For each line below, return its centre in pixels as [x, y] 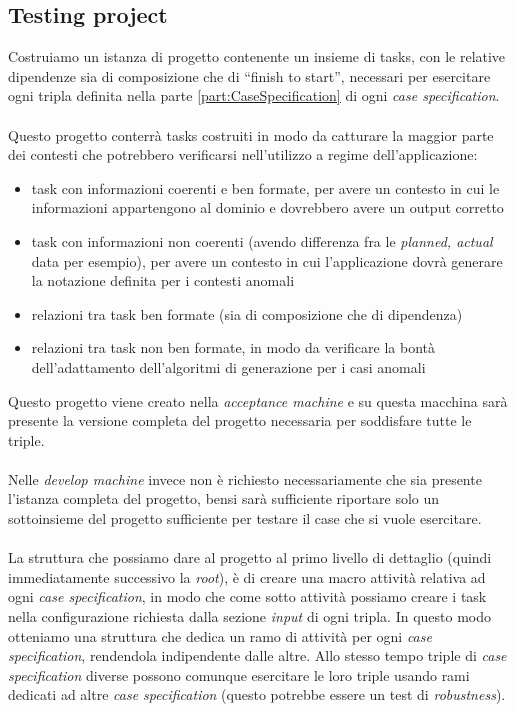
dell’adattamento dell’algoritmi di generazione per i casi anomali [228, 366]
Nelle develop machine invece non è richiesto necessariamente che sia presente [245, 478]
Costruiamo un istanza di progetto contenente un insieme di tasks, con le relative [257, 56]
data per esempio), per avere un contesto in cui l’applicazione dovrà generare [267, 260]
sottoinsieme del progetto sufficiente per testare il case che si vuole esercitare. [245, 518]
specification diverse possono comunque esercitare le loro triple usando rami [239, 674]
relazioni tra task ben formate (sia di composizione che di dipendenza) [247, 313]
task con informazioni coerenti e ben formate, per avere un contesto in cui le [265, 187]
